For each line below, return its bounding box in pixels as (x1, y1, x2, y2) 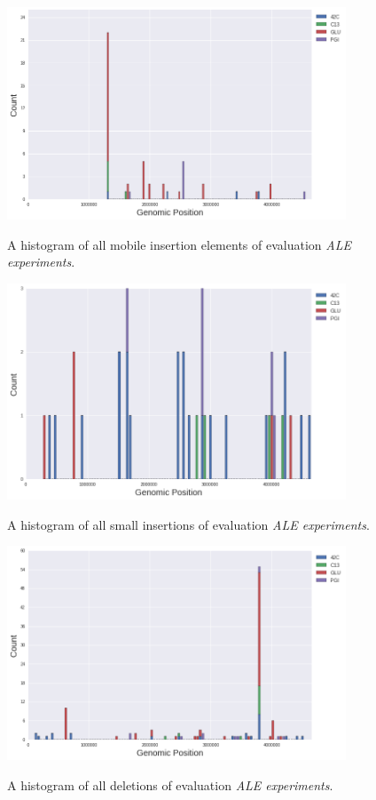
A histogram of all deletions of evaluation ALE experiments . (7, 776, 333, 795)
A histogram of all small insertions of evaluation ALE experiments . (7, 515, 370, 533)
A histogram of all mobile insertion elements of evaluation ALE (7, 235, 351, 253)
